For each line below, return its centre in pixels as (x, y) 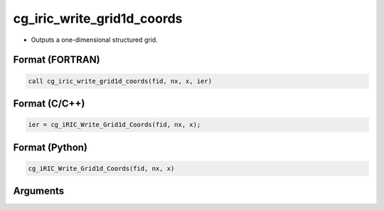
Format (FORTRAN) (57, 60)
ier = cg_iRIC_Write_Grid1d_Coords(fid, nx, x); (114, 125)
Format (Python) (50, 147)
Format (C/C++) (49, 103)
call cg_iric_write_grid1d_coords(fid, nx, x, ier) (120, 81)
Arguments (39, 191)
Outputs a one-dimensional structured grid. (94, 40)
